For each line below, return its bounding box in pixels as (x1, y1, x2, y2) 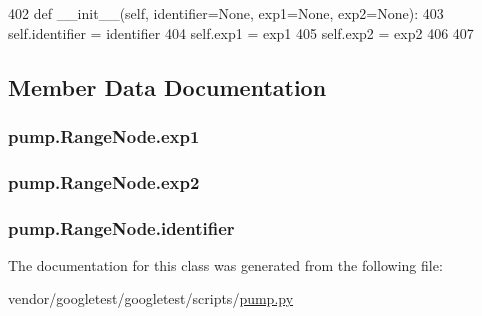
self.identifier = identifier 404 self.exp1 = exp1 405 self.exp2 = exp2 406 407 (8, 22, 474, 43)
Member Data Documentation (8, 71, 327, 102)
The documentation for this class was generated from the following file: (8, 254, 443, 275)
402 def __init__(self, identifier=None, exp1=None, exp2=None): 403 (8, 3, 444, 23)
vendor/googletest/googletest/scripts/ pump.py (8, 288, 294, 309)
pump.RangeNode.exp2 (8, 169, 200, 194)
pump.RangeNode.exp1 (8, 123, 200, 148)
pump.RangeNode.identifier (8, 215, 235, 240)
